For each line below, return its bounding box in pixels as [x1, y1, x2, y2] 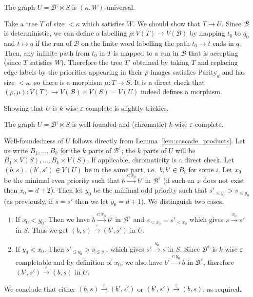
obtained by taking [133, 57, 189, 67]
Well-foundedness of [4, 135, 63, 145]
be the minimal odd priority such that [93, 185, 207, 195]
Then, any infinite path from [4, 47, 90, 58]
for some [188, 164, 214, 174]
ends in [213, 38, 234, 48]
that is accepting [188, 47, 238, 58]
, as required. [202, 283, 242, 294]
